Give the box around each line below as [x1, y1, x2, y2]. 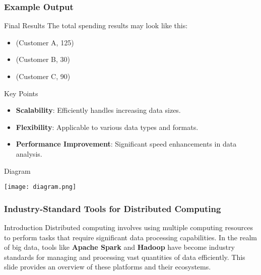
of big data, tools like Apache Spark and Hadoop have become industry [4, 242, 235, 252]
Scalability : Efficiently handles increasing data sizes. [16, 105, 181, 115]
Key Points [4, 88, 38, 98]
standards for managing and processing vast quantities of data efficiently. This [4, 251, 245, 262]
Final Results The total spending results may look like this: [4, 20, 188, 31]
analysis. [16, 148, 42, 159]
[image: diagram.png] [4, 183, 77, 191]
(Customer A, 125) [16, 37, 74, 47]
